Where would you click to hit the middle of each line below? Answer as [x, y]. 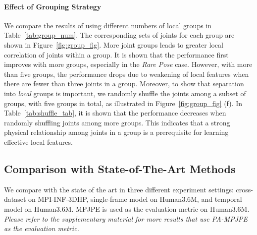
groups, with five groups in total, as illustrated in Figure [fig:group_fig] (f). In [123, 103]
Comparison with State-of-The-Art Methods [120, 168]
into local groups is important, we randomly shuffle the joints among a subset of [125, 93]
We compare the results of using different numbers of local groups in [108, 25]
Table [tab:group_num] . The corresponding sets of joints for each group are [119, 35]
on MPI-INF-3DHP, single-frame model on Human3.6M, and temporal [135, 199]
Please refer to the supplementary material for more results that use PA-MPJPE [126, 218]
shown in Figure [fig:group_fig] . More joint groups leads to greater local [114, 44]
